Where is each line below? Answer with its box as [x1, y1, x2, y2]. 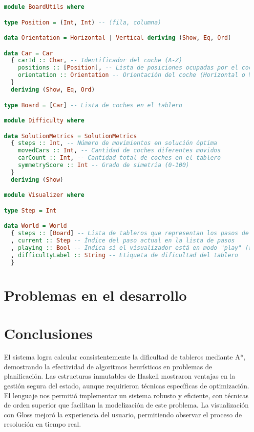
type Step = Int [4, 207, 57, 214]
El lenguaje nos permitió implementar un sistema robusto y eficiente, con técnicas [4, 390, 249, 400]
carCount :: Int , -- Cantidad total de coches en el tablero [18, 154, 221, 162]
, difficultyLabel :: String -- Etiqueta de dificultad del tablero [11, 251, 238, 259]
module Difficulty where [4, 117, 85, 124]
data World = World [4, 222, 67, 230]
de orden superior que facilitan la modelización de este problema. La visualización [4, 400, 249, 410]
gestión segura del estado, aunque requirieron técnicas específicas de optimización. [4, 380, 249, 390]
